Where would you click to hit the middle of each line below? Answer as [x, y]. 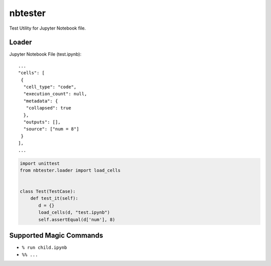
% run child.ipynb [44, 248]
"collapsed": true [48, 108]
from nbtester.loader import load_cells [70, 170]
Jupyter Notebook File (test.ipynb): [45, 54]
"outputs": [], [42, 122]
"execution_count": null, [55, 94]
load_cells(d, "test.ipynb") [74, 213]
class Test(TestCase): [48, 191]
